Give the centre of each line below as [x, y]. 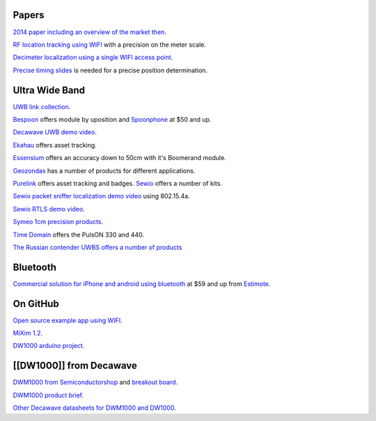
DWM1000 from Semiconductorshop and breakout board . [95, 382]
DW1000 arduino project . [49, 346]
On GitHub [36, 304]
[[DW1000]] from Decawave [75, 366]
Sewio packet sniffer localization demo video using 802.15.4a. [102, 196]
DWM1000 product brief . [48, 395]
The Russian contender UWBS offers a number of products [97, 247]
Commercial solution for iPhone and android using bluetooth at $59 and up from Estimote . [142, 284]
